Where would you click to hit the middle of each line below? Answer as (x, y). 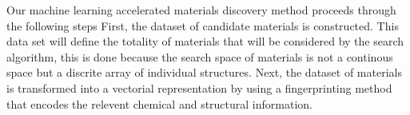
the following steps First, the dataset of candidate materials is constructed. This (203, 25)
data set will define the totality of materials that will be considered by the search (205, 41)
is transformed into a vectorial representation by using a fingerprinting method (199, 87)
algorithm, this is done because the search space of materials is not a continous (200, 56)
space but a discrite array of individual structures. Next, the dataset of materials (204, 72)
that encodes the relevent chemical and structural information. (159, 103)
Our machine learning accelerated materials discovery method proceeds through (201, 10)
